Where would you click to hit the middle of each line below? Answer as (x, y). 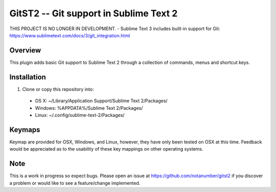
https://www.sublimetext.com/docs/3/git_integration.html (70, 35)
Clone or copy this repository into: (58, 89)
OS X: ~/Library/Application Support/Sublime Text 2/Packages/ (101, 101)
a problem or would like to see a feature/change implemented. (75, 183)
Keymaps (25, 129)
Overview (25, 50)
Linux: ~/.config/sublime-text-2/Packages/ (80, 115)
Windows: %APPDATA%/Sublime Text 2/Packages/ (89, 108)
